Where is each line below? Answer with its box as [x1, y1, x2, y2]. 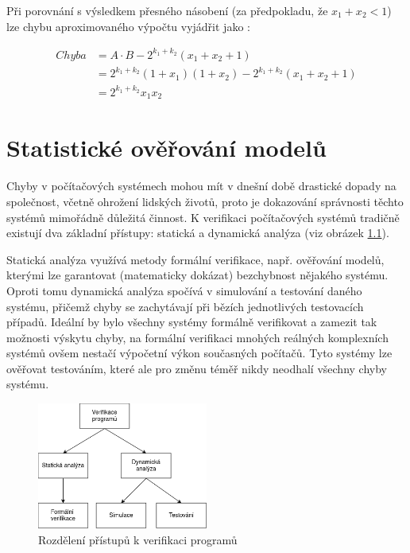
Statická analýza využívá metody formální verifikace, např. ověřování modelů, [6, 251, 385, 267]
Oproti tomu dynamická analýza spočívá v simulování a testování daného [6, 282, 362, 298]
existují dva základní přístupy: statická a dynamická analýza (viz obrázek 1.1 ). [6, 224, 389, 241]
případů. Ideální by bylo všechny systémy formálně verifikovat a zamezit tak [6, 313, 377, 330]
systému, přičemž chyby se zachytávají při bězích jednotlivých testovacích [6, 298, 364, 314]
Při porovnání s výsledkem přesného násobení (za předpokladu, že [6, 2, 328, 18]
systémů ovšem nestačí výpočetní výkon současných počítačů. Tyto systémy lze [6, 345, 393, 361]
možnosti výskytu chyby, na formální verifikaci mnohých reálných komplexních [6, 329, 389, 345]
